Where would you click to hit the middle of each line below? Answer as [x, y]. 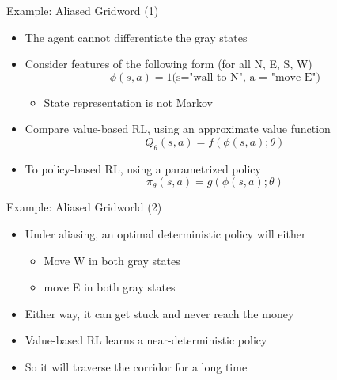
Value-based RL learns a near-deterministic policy [146, 340]
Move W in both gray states [112, 260]
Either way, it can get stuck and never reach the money [159, 313]
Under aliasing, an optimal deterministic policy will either [165, 233]
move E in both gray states [110, 287]
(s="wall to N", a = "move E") [246, 77]
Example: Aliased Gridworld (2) [84, 207]
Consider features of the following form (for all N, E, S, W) [168, 64]
